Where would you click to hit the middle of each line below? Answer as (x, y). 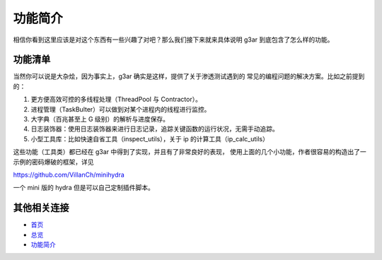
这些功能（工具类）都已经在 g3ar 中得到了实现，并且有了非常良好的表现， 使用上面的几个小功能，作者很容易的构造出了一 (190, 152)
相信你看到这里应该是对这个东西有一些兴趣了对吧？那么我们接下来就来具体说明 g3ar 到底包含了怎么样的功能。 (173, 40)
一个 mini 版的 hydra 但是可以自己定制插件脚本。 (84, 188)
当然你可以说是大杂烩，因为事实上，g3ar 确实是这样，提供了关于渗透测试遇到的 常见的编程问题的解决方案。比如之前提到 (189, 76)
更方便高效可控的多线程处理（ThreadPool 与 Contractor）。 (116, 100)
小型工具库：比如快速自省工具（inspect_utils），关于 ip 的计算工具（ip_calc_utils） (150, 138)
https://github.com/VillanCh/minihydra (69, 175)
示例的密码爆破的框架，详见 (53, 162)
